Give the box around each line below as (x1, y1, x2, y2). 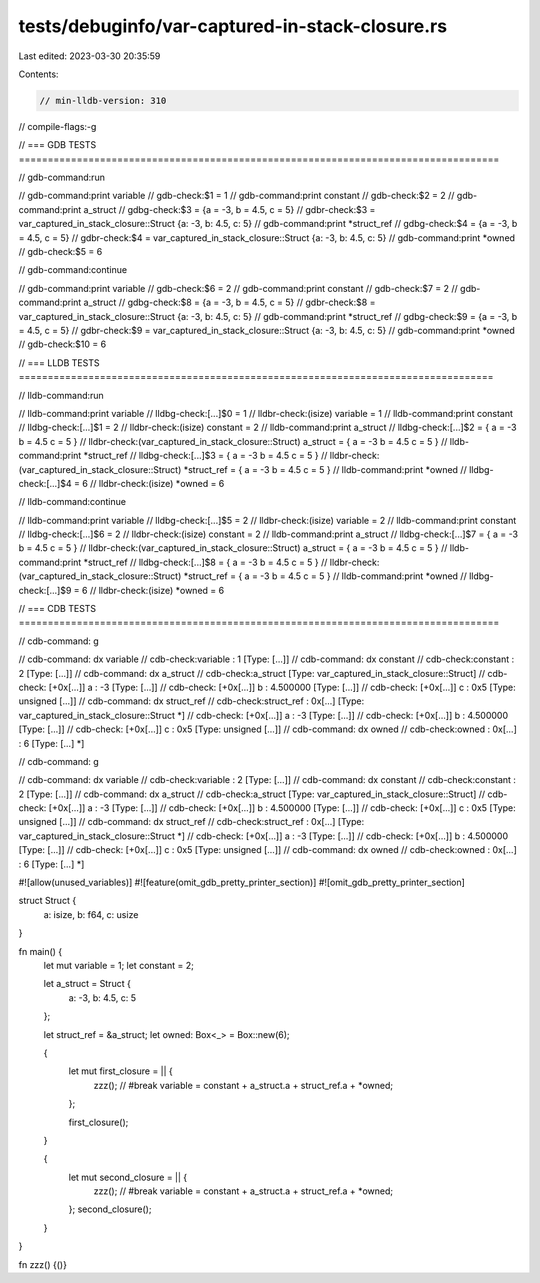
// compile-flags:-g (18, 120, 97, 132)
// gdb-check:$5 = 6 (18, 246, 103, 258)
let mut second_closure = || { (68, 1171, 188, 1183)
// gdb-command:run (18, 171, 105, 184)
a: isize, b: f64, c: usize (43, 908, 139, 920)
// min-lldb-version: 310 (39, 95, 167, 106)
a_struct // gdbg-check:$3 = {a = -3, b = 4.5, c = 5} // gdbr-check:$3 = (83, 203, 376, 215)
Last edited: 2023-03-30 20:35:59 (18, 50, 161, 62)
